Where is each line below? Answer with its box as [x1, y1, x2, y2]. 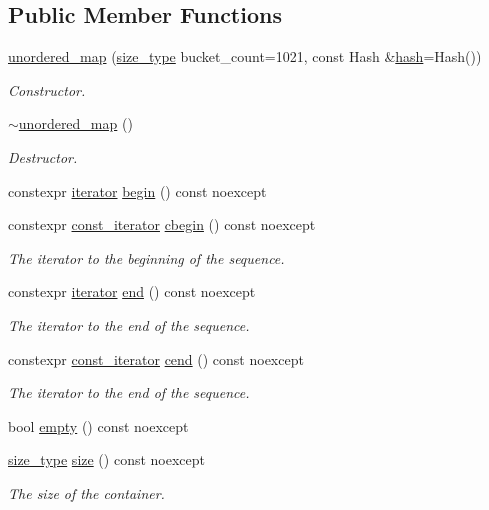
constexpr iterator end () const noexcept [8, 281, 256, 302]
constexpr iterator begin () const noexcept [8, 180, 267, 201]
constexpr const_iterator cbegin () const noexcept [8, 214, 316, 235]
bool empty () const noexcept [8, 415, 189, 436]
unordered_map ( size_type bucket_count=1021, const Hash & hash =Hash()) [8, 46, 482, 67]
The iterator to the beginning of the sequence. [8, 247, 285, 268]
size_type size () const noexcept [8, 449, 205, 470]
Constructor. [8, 79, 86, 100]
